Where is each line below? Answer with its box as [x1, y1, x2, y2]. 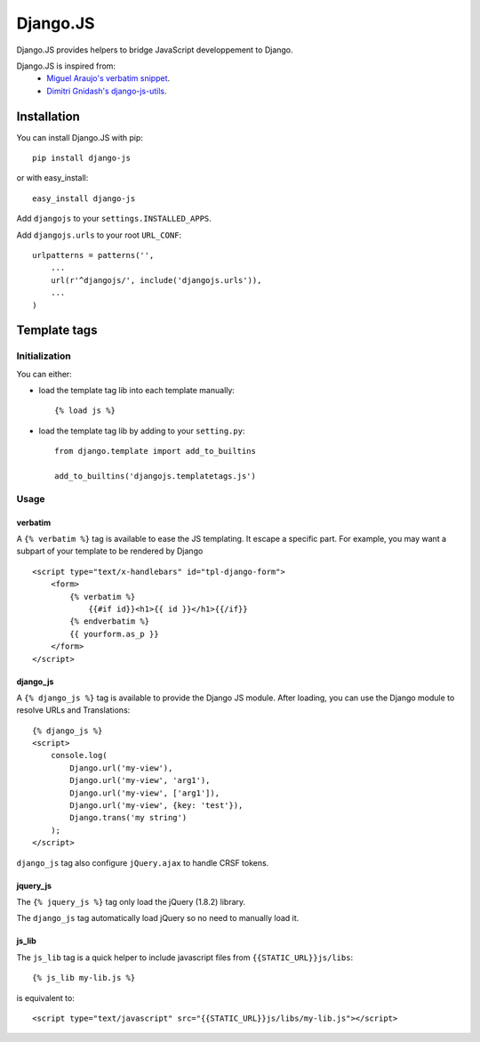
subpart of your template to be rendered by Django [16, 545, 204, 556]
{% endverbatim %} [69, 617, 150, 626]
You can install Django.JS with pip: [16, 132, 144, 142]
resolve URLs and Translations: [16, 705, 131, 715]
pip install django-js [32, 153, 132, 164]
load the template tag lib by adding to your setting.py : [38, 425, 245, 436]
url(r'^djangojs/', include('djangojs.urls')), [50, 275, 262, 285]
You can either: [16, 368, 73, 379]
